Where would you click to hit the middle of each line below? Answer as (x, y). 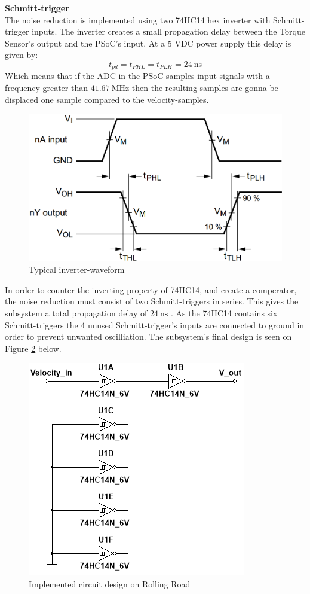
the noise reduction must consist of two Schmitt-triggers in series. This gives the (152, 301)
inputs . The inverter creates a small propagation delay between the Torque (168, 31)
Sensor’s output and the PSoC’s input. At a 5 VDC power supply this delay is (148, 43)
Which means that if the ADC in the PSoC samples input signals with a (137, 76)
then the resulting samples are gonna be (205, 88)
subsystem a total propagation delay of (76, 313)
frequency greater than (46, 88)
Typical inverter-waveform (77, 269)
